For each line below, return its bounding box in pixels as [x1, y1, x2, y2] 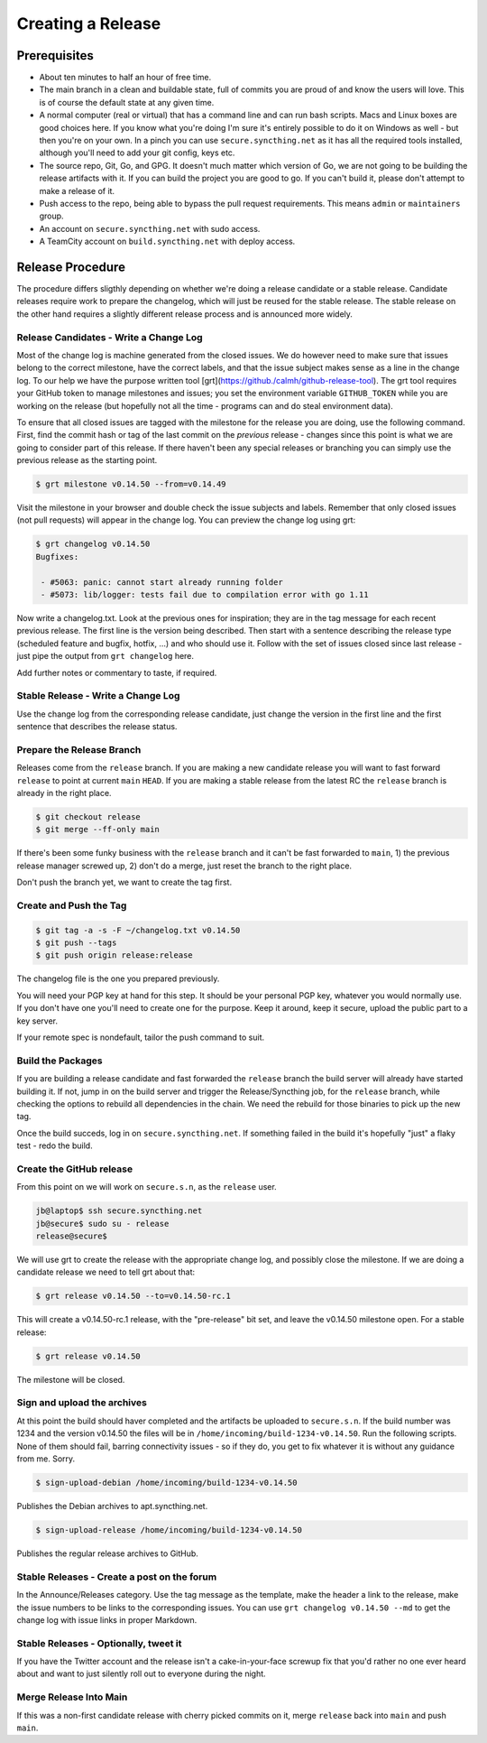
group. [39, 210, 64, 221]
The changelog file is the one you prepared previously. [16, 973, 220, 984]
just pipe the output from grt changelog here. [16, 651, 194, 662]
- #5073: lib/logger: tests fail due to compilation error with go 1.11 [41, 589, 369, 599]
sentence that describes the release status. [16, 721, 178, 732]
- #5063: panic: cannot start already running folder [41, 577, 283, 587]
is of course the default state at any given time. [39, 97, 215, 107]
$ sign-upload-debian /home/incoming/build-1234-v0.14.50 [35, 1478, 298, 1488]
